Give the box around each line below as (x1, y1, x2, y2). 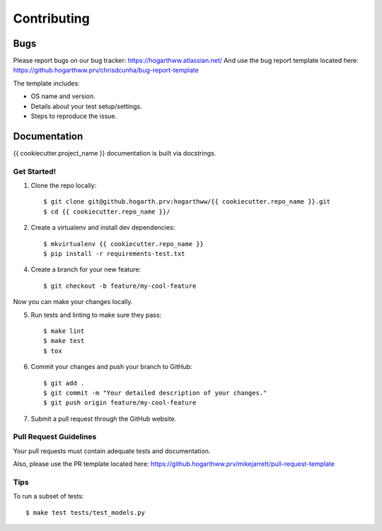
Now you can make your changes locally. (13, 298, 133, 306)
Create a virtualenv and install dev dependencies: (30, 223, 175, 232)
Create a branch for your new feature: (30, 265, 141, 274)
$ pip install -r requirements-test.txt (43, 250, 185, 258)
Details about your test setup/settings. (30, 102, 142, 110)
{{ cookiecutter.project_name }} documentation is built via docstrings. (13, 148, 216, 157)
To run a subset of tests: (13, 492, 84, 501)
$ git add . (43, 379, 85, 387)
